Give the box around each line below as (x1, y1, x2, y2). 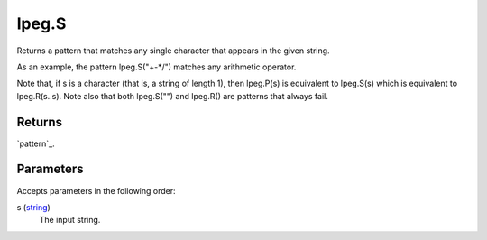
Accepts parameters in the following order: (16, 185, 176, 196)
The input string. (39, 215, 101, 226)
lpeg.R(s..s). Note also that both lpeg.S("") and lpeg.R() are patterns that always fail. (16, 90, 328, 101)
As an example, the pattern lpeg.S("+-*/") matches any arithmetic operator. (16, 61, 297, 72)
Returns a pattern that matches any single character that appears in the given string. (16, 45, 330, 56)
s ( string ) (16, 201, 51, 212)
